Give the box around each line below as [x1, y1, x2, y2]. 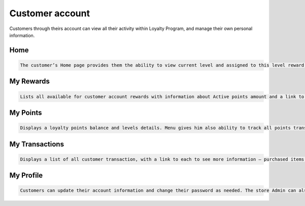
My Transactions [9, 140, 65, 149]
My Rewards [9, 77, 50, 86]
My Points [9, 108, 42, 117]
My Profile [9, 171, 43, 180]
